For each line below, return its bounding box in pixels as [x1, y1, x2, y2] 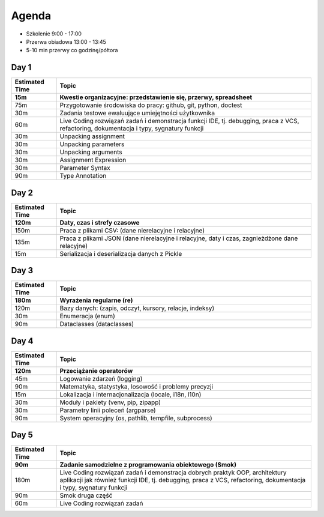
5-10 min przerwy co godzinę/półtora [26, 47, 118, 54]
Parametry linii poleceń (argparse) [59, 406, 156, 414]
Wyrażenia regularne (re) [59, 296, 133, 304]
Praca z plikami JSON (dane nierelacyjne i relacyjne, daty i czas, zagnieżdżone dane [59, 234, 298, 243]
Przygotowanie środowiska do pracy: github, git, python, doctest [59, 101, 242, 109]
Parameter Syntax [59, 164, 110, 172]
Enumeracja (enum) [59, 312, 115, 321]
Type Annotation [59, 172, 107, 180]
